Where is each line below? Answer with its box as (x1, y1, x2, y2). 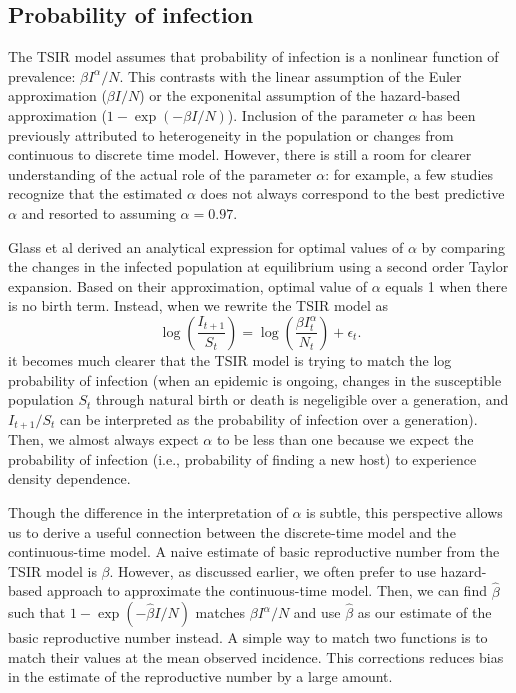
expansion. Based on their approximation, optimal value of (8, 275, 368, 296)
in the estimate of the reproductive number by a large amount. (8, 666, 393, 687)
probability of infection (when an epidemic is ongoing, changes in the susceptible (8, 369, 502, 390)
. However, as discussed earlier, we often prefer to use (109, 560, 436, 581)
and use (293, 602, 341, 623)
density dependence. (8, 468, 131, 489)
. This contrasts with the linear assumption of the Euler (119, 65, 462, 86)
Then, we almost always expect (8, 429, 199, 450)
